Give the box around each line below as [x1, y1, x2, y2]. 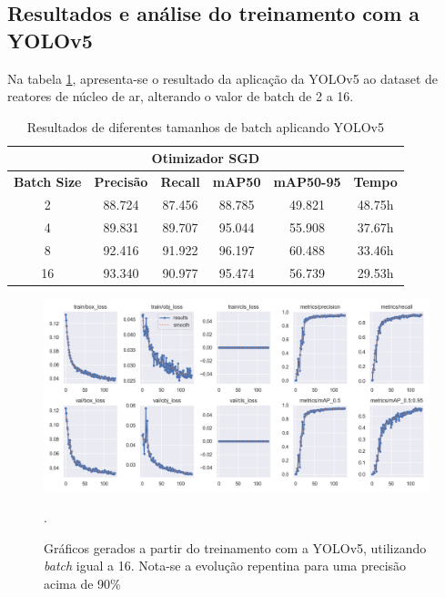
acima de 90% [44, 574, 121, 593]
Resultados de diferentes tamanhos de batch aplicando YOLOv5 [26, 117, 385, 136]
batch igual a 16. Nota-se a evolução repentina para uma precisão [44, 556, 407, 575]
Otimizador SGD [151, 149, 260, 168]
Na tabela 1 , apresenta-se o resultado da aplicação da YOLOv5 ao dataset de [7, 68, 439, 87]
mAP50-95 [273, 172, 341, 191]
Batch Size [14, 172, 82, 191]
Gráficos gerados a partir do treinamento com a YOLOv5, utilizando [44, 538, 427, 557]
